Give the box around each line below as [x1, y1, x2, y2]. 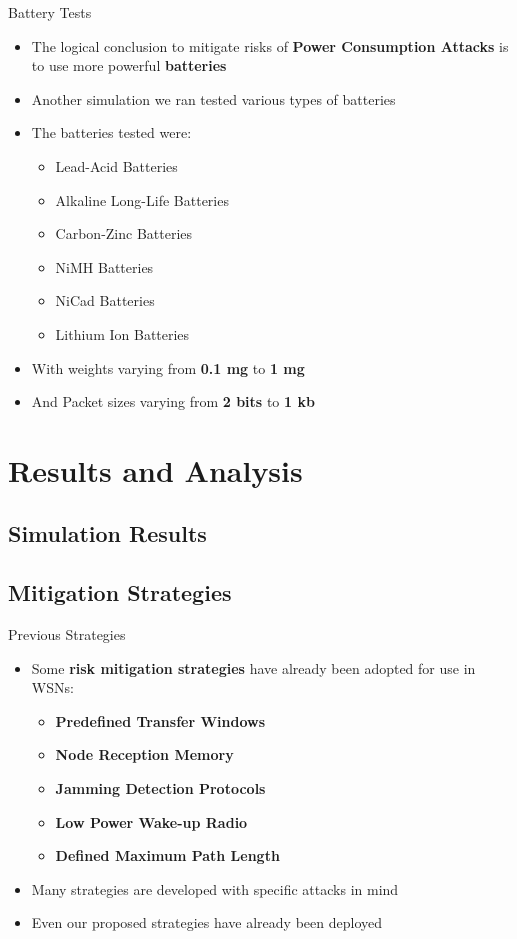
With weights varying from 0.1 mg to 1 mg [31, 357, 305, 378]
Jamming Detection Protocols [55, 778, 266, 799]
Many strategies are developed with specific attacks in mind [31, 878, 399, 899]
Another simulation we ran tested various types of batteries [31, 88, 396, 109]
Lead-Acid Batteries [55, 155, 178, 176]
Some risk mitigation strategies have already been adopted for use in [31, 657, 476, 678]
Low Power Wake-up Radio [55, 811, 248, 832]
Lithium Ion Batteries [55, 323, 190, 344]
